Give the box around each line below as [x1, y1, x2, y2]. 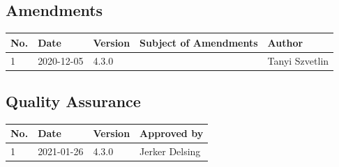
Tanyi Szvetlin [267, 53, 329, 67]
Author [267, 35, 303, 49]
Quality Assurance [6, 90, 141, 112]
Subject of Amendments [140, 35, 258, 49]
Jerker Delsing [140, 144, 201, 159]
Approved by [140, 126, 204, 141]
